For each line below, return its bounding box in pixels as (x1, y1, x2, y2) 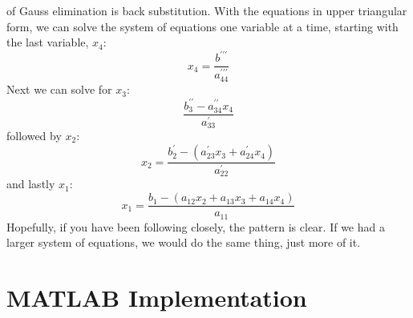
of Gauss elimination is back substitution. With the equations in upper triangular (6, 2, 407, 18)
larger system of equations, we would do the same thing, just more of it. (6, 234, 361, 251)
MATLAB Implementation (6, 280, 307, 313)
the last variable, (6, 34, 89, 50)
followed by (6, 127, 62, 144)
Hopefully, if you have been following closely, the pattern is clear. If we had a (6, 218, 385, 235)
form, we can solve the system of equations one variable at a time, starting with (6, 18, 399, 34)
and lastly (6, 175, 55, 192)
